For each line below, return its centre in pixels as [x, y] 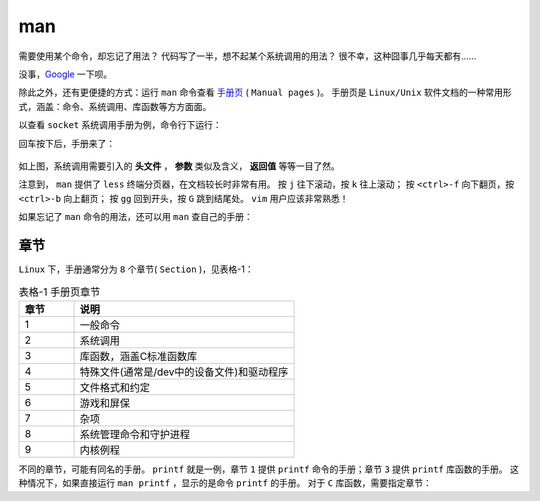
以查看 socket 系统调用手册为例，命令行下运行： [120, 125]
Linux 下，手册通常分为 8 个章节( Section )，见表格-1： [136, 269]
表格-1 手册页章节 [59, 292]
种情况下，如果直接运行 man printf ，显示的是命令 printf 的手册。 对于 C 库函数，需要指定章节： [225, 483]
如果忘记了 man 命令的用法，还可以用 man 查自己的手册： [136, 217]
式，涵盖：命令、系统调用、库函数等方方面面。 [115, 106]
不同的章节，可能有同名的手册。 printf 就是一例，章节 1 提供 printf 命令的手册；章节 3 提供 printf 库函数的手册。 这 [268, 469]
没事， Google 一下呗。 [65, 74]
